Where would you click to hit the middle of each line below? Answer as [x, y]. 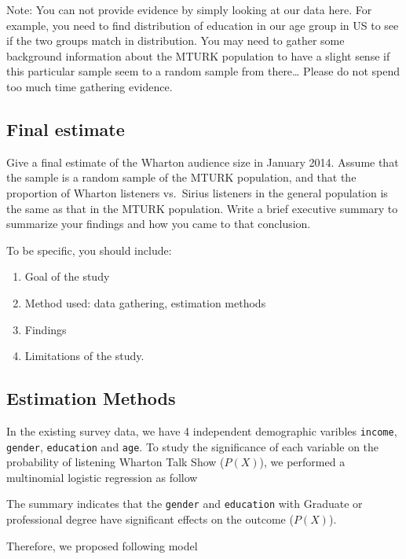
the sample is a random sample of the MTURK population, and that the [181, 177]
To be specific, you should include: [89, 250]
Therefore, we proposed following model [102, 545]
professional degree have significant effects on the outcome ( [150, 519]
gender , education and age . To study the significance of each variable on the [193, 446]
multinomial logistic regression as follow [102, 477]
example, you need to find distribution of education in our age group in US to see [203, 25]
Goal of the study [67, 276]
